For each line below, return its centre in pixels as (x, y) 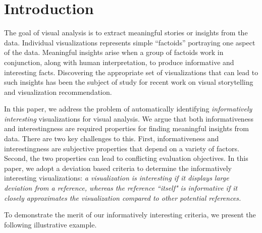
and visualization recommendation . (58, 92)
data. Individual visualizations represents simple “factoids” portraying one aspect (130, 42)
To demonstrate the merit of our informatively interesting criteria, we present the (130, 215)
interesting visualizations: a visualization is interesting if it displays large (117, 178)
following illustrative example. (50, 224)
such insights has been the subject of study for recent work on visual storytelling (129, 82)
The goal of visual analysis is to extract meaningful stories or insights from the (126, 33)
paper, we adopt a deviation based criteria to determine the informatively (118, 168)
